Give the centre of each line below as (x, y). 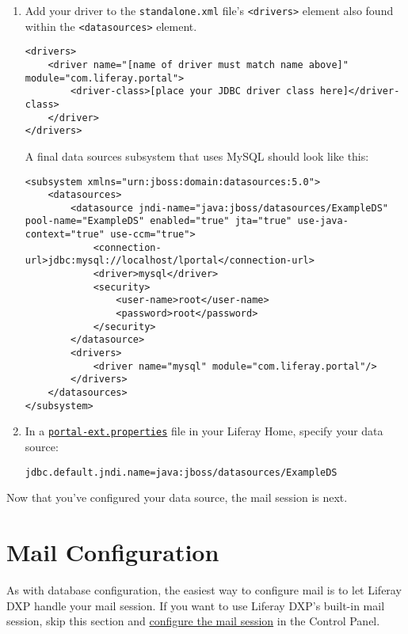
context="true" (65, 235)
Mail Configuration (113, 552)
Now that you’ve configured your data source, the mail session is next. (177, 497)
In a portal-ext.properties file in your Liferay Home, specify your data (204, 431)
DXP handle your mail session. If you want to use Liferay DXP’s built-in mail (196, 605)
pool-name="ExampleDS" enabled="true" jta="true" (158, 221)
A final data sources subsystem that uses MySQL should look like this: (197, 156)
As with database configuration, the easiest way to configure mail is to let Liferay (204, 589)
